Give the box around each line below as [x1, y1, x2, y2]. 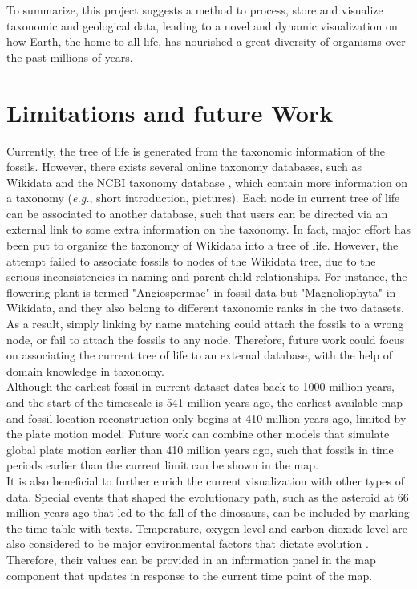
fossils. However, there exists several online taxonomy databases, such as [6, 158, 362, 175]
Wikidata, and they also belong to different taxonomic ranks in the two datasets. [6, 299, 404, 316]
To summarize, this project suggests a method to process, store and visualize [6, 2, 383, 18]
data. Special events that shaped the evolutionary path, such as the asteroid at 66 [6, 488, 409, 505]
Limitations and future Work [6, 95, 334, 128]
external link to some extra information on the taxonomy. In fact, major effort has [6, 221, 411, 238]
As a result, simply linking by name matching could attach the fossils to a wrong [6, 315, 404, 332]
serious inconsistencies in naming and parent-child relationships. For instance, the [6, 268, 407, 285]
